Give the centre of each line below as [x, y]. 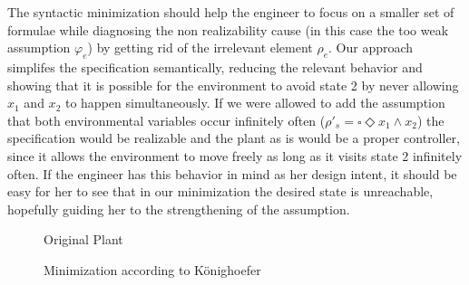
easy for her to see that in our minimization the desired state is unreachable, [220, 191]
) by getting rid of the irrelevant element [200, 47]
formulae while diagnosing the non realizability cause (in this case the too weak [228, 29]
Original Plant [83, 239]
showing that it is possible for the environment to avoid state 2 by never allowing [233, 85]
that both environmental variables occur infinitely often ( [166, 120]
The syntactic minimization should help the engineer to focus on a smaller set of [231, 12]
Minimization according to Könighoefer [152, 269]
